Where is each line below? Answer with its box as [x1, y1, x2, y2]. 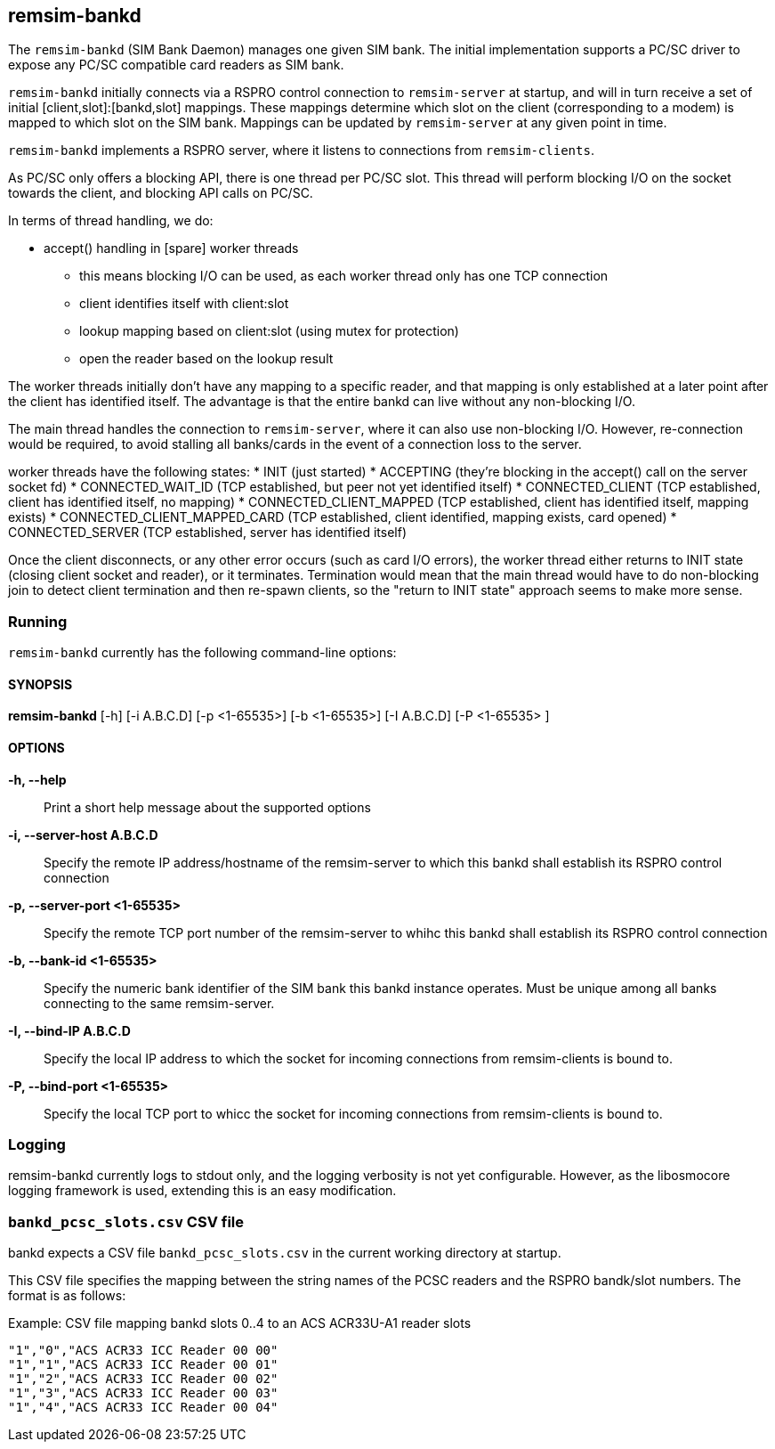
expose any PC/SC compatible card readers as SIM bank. [8, 57, 344, 73]
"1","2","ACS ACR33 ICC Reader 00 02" [8, 1372, 279, 1387]
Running [8, 612, 68, 631]
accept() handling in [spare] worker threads [44, 240, 299, 256]
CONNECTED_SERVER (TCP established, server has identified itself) [8, 525, 408, 541]
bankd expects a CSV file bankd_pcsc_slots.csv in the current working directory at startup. [8, 1245, 561, 1261]
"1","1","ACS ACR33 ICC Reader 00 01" [8, 1357, 279, 1372]
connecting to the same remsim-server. [44, 995, 275, 1011]
